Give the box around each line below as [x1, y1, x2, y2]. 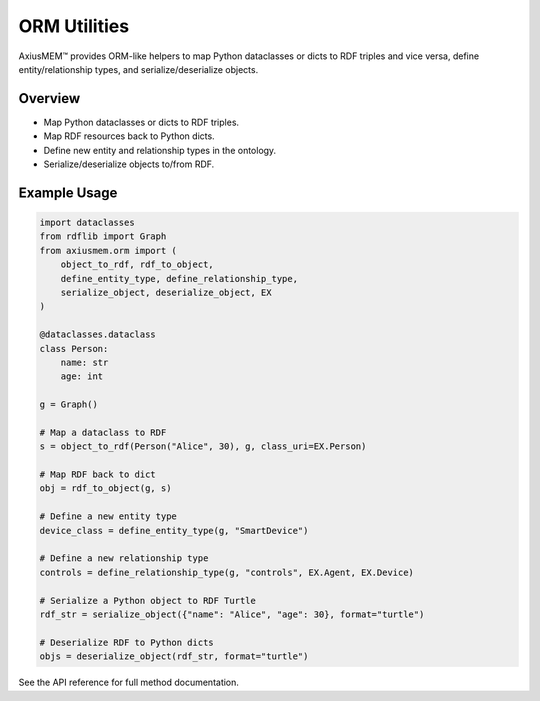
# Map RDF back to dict [39, 469, 157, 480]
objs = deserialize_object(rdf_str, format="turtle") [39, 651, 309, 662]
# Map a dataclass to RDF [39, 426, 167, 438]
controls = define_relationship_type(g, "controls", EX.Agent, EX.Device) [39, 566, 415, 578]
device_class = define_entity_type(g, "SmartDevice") [39, 525, 309, 536]
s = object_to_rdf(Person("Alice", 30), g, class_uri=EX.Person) [39, 441, 367, 452]
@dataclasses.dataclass [39, 329, 157, 340]
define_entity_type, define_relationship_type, [60, 273, 299, 284]
